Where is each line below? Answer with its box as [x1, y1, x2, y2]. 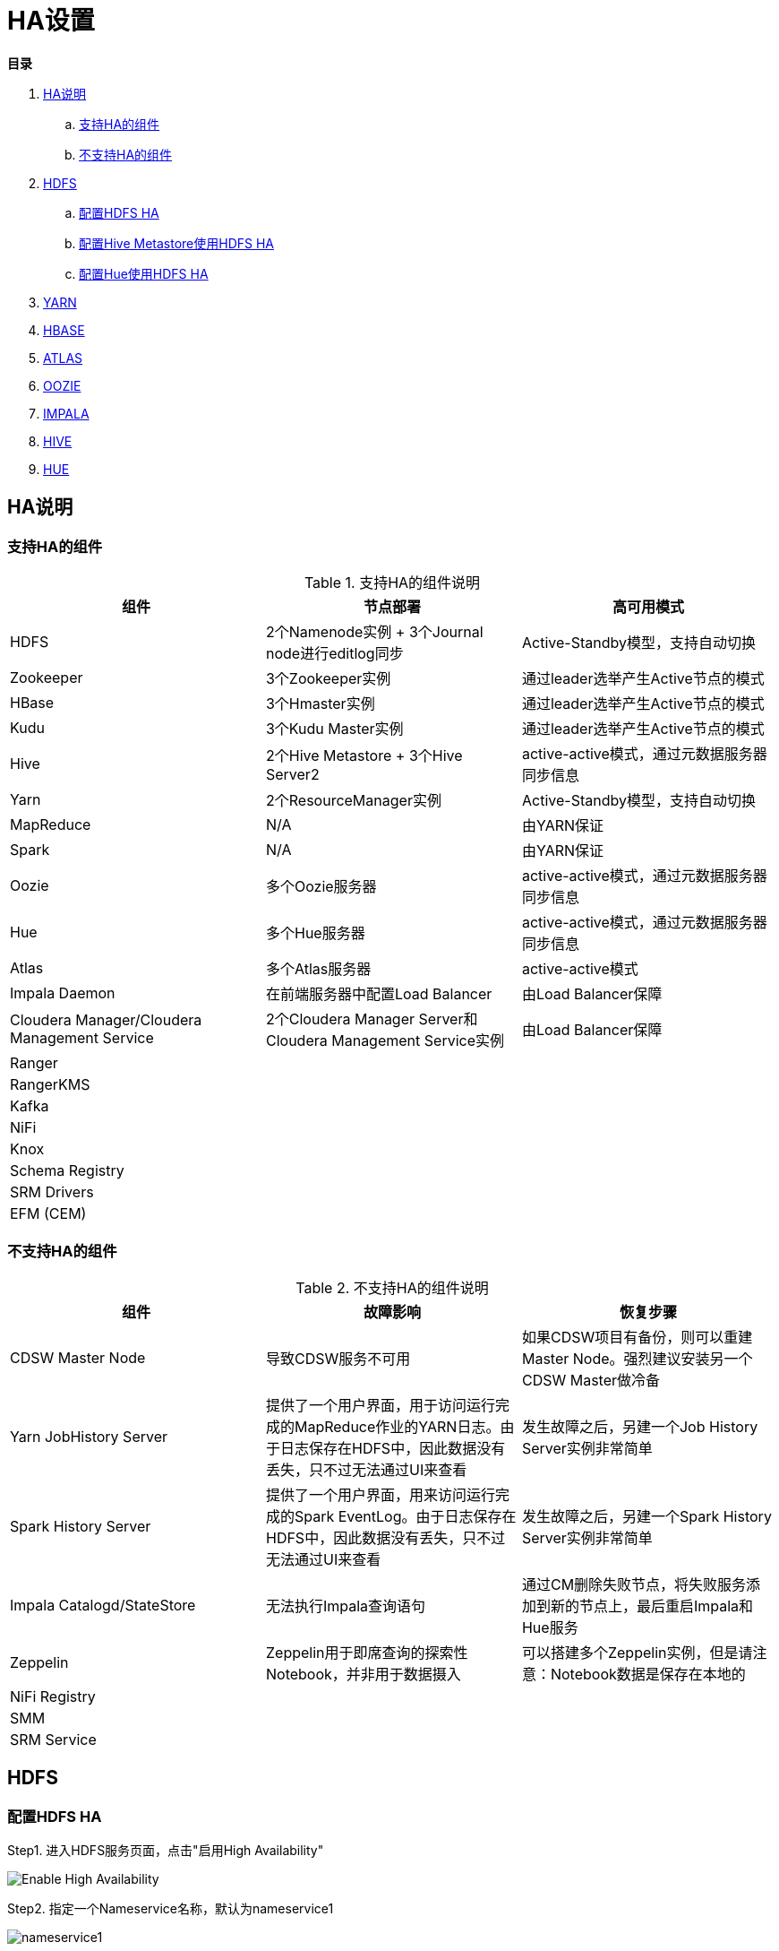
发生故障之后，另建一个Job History [521, 1417, 758, 1436]
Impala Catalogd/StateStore [10, 1595, 196, 1614]
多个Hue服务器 [265, 923, 365, 942]
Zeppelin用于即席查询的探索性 [265, 1643, 468, 1662]
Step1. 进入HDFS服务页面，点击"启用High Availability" [7, 1842, 324, 1858]
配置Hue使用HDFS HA [79, 265, 209, 281]
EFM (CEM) [10, 1204, 87, 1222]
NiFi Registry [10, 1687, 96, 1705]
